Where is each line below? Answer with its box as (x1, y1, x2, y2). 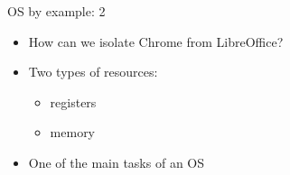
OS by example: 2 (7, 2, 106, 20)
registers (50, 92, 97, 111)
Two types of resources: (28, 62, 158, 81)
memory (50, 123, 96, 142)
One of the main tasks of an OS (28, 152, 205, 171)
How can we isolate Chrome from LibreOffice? (28, 32, 284, 51)
